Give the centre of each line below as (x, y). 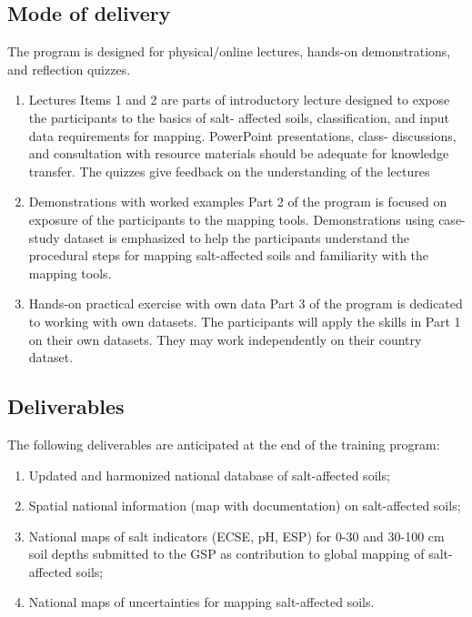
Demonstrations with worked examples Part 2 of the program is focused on (238, 202)
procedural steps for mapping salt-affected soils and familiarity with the (229, 255)
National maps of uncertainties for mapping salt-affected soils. (201, 602)
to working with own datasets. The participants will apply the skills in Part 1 (245, 321)
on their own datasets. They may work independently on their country (225, 339)
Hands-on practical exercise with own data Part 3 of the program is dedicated (246, 303)
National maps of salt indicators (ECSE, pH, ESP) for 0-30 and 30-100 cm (236, 536)
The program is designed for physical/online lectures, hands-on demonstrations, (229, 51)
